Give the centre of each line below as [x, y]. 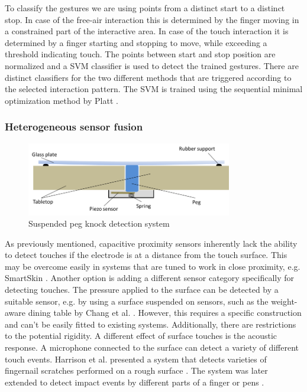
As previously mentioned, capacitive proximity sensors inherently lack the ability [151, 243]
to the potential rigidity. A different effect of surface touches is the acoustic [141, 336]
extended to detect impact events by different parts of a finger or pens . [135, 382]
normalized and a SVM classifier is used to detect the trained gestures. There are [152, 65]
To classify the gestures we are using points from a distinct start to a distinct [145, 8]
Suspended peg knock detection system [99, 223]
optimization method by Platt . [62, 100]
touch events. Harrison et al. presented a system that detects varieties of [136, 359]
